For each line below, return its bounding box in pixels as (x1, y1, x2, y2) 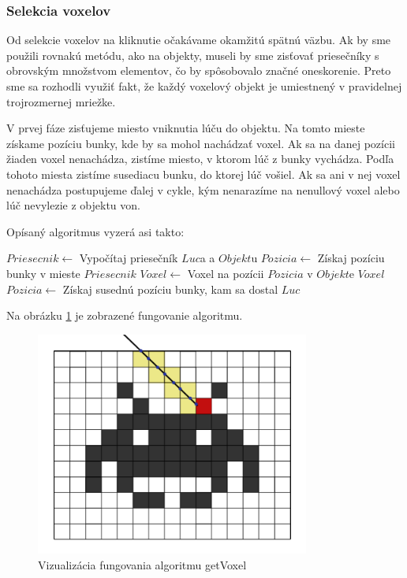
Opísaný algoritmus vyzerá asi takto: (6, 223, 185, 239)
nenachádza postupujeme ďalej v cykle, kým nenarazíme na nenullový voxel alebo (6, 181, 400, 198)
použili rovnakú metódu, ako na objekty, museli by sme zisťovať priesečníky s (6, 46, 379, 63)
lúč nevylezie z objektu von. (6, 197, 140, 213)
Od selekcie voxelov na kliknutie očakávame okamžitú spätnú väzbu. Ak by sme (6, 31, 391, 48)
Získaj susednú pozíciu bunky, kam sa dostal (62, 280, 278, 297)
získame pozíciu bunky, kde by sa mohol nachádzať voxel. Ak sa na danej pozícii (6, 135, 395, 151)
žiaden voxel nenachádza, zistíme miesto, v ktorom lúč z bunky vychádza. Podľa (6, 150, 394, 167)
